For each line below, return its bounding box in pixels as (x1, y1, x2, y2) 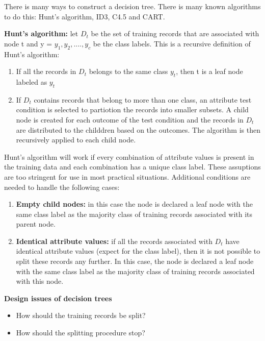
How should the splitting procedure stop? (16, 327, 145, 338)
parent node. (16, 218, 56, 229)
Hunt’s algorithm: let (4, 28, 78, 39)
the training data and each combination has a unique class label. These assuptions (4, 161, 261, 172)
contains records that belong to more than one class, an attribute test (34, 94, 252, 105)
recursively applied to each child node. (16, 134, 136, 145)
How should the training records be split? (16, 310, 146, 321)
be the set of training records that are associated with (91, 28, 259, 39)
